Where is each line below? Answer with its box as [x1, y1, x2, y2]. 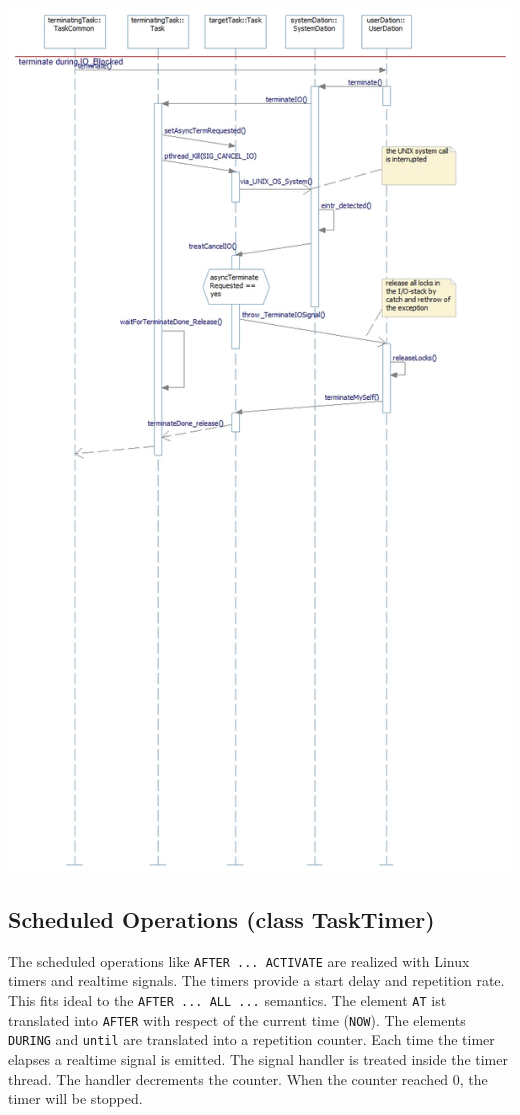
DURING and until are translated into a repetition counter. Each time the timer [8, 1029, 495, 1050]
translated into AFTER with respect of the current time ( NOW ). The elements [8, 1009, 466, 1030]
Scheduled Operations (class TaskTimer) [8, 904, 435, 935]
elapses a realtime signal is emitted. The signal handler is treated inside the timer [8, 1049, 508, 1070]
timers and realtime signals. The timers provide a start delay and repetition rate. [8, 970, 505, 991]
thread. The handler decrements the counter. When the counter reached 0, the [8, 1068, 488, 1089]
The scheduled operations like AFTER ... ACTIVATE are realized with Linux [8, 950, 470, 971]
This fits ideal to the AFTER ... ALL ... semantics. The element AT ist [8, 990, 447, 1011]
